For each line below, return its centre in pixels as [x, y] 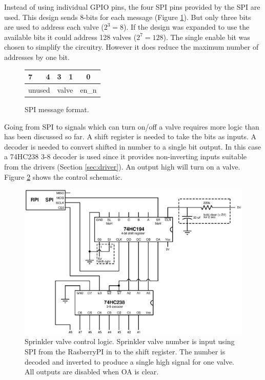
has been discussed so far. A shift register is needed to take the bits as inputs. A [130, 136]
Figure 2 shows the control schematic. [63, 176]
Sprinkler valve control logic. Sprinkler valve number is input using [130, 341]
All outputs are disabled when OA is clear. [92, 372]
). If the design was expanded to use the [187, 27]
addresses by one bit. [37, 57]
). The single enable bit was [207, 37]
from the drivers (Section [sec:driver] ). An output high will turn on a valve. [122, 166]
